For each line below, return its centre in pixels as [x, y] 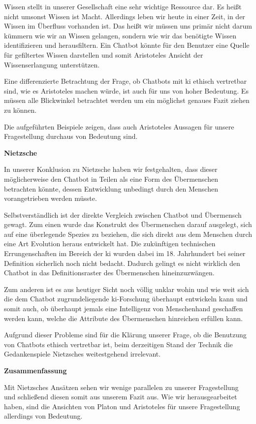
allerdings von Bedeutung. [43, 416]
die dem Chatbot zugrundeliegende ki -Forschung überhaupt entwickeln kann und [126, 299]
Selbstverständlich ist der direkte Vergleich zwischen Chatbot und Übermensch [123, 214]
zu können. [20, 110]
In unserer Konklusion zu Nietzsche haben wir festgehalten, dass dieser [111, 169]
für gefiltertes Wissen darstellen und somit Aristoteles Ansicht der [104, 54]
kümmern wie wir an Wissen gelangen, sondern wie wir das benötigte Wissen [120, 35]
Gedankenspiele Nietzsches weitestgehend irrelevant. [82, 354]
